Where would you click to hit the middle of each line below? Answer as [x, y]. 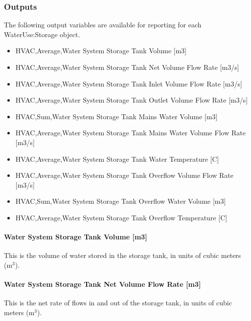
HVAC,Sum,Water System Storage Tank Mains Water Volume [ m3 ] [116, 116]
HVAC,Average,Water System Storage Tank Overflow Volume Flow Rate [124, 175]
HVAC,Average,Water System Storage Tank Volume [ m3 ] [101, 51]
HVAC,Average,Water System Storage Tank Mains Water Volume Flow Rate [130, 133]
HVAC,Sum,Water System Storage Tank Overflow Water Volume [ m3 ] [121, 201]
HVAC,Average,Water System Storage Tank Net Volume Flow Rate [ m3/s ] [127, 67]
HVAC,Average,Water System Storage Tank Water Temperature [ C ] [117, 159]
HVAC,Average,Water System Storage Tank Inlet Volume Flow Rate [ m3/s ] [129, 83]
